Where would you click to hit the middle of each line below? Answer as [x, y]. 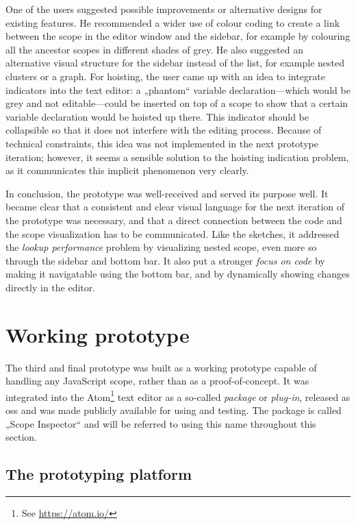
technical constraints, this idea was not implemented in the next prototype [162, 143]
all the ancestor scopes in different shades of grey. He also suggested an [155, 49]
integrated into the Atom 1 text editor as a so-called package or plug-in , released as [178, 395]
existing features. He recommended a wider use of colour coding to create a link [173, 22]
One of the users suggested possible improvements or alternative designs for [164, 9]
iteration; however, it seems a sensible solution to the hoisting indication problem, [177, 157]
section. [21, 437]
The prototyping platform [99, 474]
